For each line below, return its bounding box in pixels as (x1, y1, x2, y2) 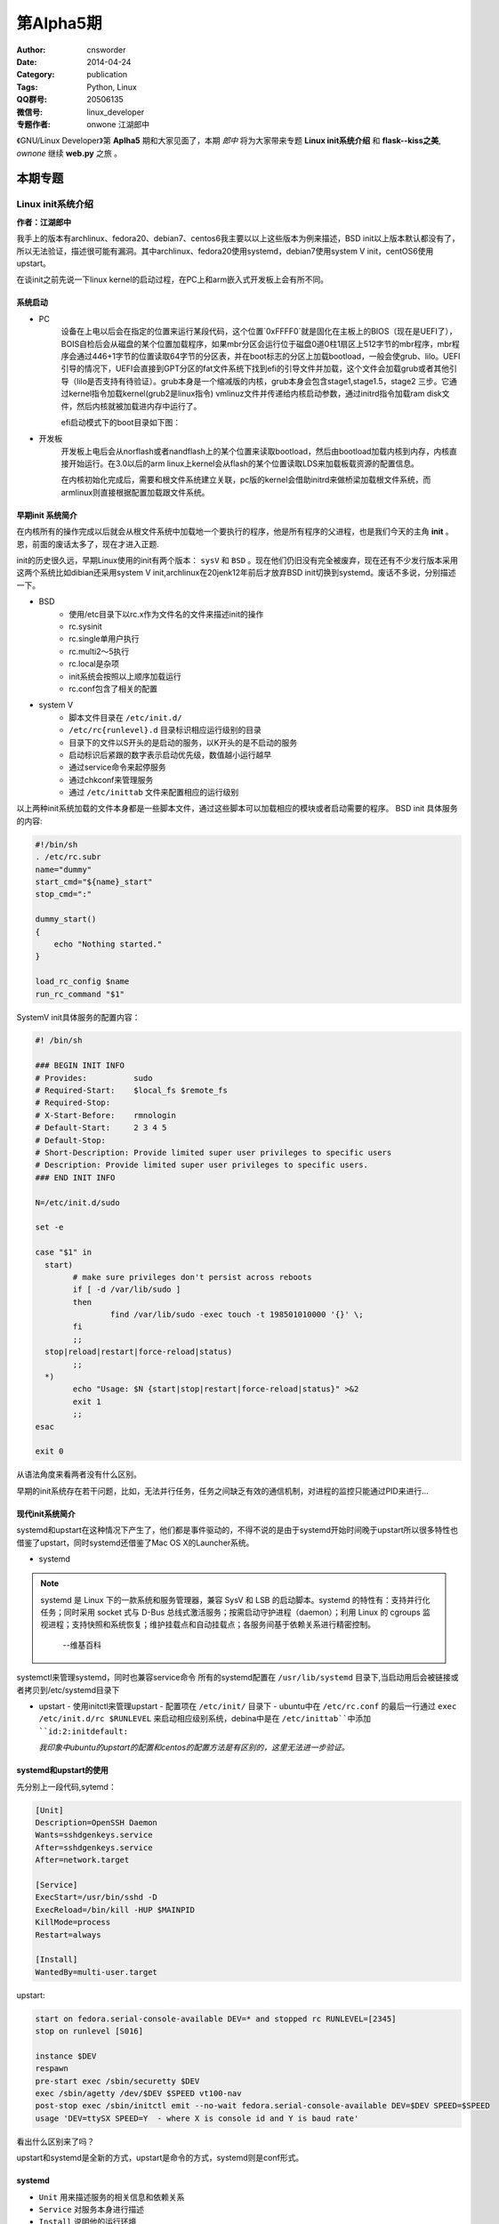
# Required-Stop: (35, 1098, 111, 1108)
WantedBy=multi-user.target (35, 1967, 157, 1977)
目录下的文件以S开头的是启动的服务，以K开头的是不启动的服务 (68, 737, 298, 747)
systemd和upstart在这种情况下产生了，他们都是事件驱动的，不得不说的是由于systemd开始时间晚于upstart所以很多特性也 (16, 1525, 458, 1535)
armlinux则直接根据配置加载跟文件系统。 (60, 487, 210, 497)
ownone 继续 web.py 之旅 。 (16, 148, 122, 158)
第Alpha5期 (16, 13, 102, 33)
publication (86, 69, 128, 80)
